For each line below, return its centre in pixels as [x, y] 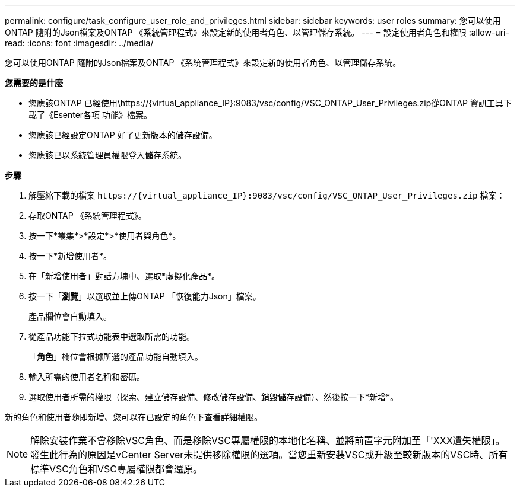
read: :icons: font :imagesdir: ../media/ [79, 43]
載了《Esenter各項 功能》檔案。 [91, 115]
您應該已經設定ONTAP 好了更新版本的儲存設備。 [123, 135]
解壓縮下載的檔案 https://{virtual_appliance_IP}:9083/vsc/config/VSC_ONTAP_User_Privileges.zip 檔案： [267, 195]
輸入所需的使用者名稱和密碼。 [87, 377]
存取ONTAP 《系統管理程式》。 [88, 215]
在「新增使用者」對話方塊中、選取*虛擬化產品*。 [124, 276]
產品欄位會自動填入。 [70, 316]
